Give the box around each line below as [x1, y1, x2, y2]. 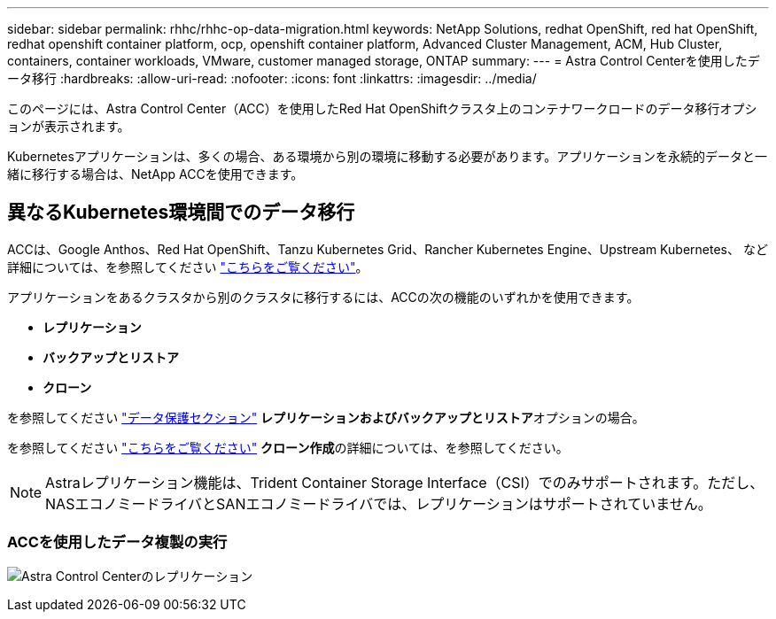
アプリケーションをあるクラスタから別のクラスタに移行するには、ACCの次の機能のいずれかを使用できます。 [7, 289, 640, 305]
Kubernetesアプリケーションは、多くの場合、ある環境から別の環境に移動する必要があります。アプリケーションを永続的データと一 [7, 149, 767, 164]
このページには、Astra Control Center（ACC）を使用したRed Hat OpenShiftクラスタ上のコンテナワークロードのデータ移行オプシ [7, 101, 757, 116]
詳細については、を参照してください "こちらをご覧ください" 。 [7, 259, 369, 275]
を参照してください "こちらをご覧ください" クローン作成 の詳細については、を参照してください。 [7, 439, 569, 455]
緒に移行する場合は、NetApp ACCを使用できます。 [7, 166, 304, 182]
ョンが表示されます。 [7, 119, 130, 134]
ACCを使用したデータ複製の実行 [7, 533, 228, 552]
